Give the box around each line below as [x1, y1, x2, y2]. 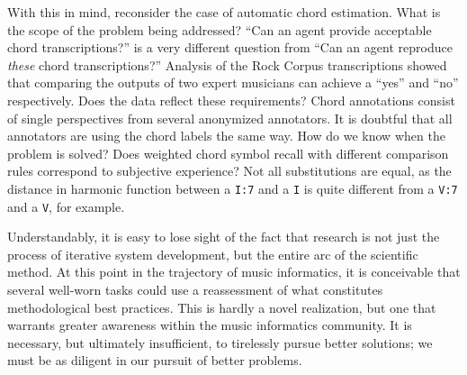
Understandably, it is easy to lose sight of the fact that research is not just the [7, 227, 440, 246]
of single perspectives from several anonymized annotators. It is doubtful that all [7, 108, 453, 127]
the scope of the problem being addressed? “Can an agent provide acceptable [7, 20, 432, 39]
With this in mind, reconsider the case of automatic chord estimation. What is [7, 3, 441, 21]
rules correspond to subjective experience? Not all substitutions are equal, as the [7, 161, 452, 180]
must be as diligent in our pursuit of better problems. [7, 351, 302, 370]
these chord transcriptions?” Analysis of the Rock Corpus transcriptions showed [7, 55, 447, 74]
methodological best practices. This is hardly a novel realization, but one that [7, 297, 436, 316]
